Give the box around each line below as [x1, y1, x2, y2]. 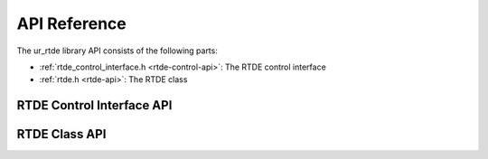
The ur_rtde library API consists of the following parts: [16, 45, 219, 56]
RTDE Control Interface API [16, 98, 173, 113]
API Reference [16, 14, 127, 33]
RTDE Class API [16, 126, 107, 142]
